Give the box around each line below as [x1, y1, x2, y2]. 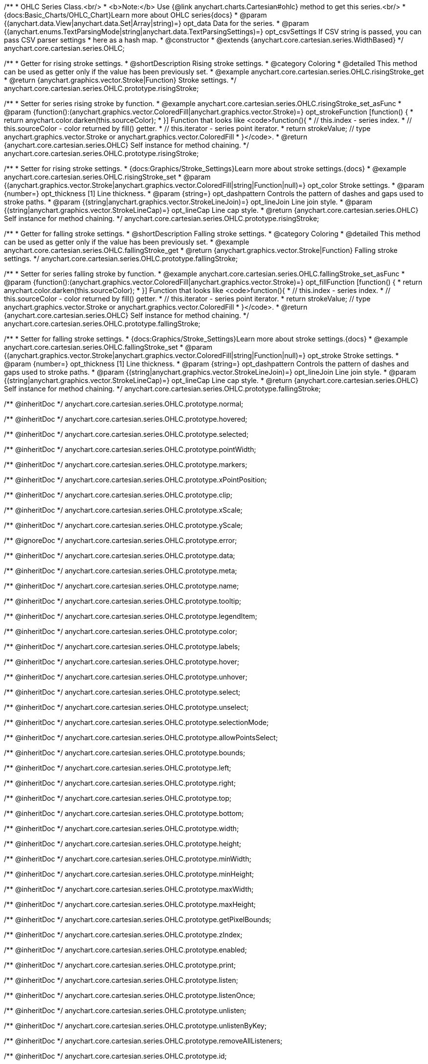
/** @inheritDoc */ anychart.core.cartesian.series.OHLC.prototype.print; [4, 961, 236, 969]
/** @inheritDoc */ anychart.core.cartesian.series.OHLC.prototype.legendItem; [4, 612, 257, 620]
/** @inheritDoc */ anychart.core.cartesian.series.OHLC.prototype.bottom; [4, 809, 244, 817]
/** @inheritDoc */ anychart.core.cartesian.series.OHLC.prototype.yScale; [4, 521, 243, 529]
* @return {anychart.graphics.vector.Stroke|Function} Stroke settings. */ [4, 76, 237, 84]
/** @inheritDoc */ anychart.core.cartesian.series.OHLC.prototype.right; [4, 779, 236, 787]
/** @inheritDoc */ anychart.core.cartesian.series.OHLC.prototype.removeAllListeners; [4, 1037, 283, 1045]
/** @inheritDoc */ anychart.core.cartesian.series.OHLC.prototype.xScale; [4, 506, 243, 514]
